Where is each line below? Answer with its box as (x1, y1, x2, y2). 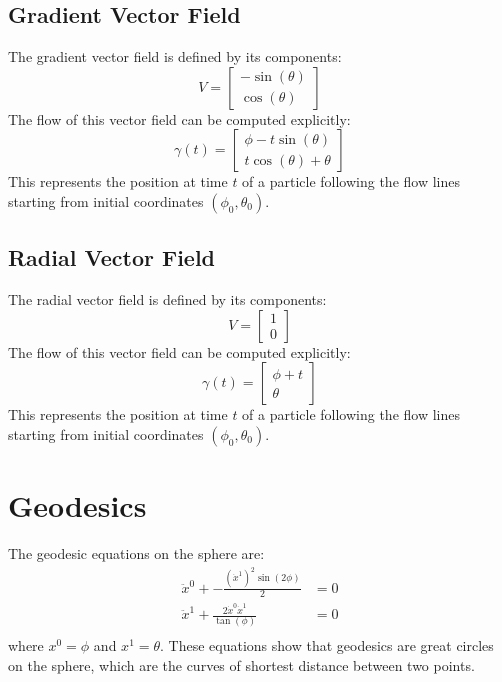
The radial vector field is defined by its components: (8, 289, 327, 310)
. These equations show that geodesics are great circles (160, 635, 494, 656)
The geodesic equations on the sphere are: (8, 543, 265, 564)
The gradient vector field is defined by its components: (8, 46, 342, 67)
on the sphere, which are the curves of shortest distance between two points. (8, 655, 475, 676)
